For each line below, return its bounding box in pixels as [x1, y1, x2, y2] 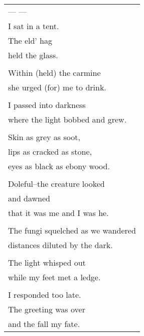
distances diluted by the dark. [8, 239, 113, 251]
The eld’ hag [8, 35, 53, 46]
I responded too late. [8, 289, 81, 300]
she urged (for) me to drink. [8, 81, 106, 93]
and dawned [8, 192, 51, 204]
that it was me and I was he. [8, 207, 109, 218]
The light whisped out [8, 257, 86, 268]
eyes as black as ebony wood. [8, 160, 110, 172]
